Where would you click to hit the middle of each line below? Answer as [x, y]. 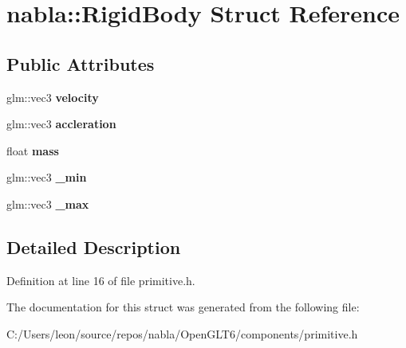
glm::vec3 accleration [61, 124]
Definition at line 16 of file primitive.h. [101, 280]
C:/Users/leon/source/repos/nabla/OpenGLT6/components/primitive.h [182, 333]
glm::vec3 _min [47, 177]
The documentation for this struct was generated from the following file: [183, 307]
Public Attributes [81, 63]
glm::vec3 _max [48, 203]
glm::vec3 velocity [53, 97]
